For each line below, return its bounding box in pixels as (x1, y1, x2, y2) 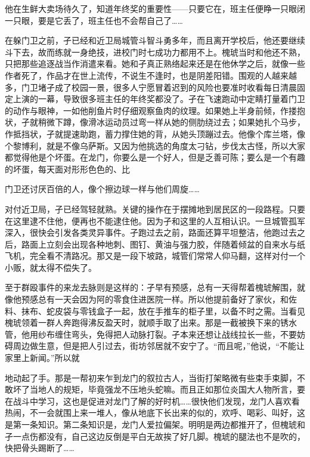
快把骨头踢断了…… (5, 441, 75, 454)
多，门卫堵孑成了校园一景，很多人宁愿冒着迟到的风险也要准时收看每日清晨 (5, 81, 297, 93)
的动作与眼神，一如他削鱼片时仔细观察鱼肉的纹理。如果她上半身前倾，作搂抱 (5, 104, 305, 116)
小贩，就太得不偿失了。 (5, 261, 97, 273)
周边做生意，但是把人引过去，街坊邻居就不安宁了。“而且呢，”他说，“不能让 (13, 339, 305, 352)
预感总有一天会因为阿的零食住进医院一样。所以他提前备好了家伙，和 (21, 293, 289, 305)
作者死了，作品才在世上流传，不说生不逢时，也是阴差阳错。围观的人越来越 (5, 69, 297, 81)
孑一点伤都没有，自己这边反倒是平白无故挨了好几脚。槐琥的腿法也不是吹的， (5, 430, 305, 442)
